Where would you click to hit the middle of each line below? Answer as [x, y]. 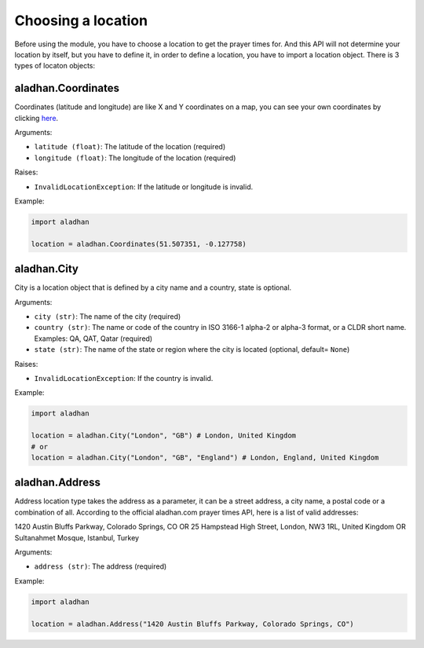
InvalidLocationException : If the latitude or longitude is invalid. [144, 187]
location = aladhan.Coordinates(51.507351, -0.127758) [139, 244]
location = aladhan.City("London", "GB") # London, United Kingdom [164, 436]
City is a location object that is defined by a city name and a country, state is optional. [153, 287]
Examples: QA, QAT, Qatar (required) [93, 339]
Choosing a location [81, 20]
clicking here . [37, 118]
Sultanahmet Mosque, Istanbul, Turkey [77, 537]
